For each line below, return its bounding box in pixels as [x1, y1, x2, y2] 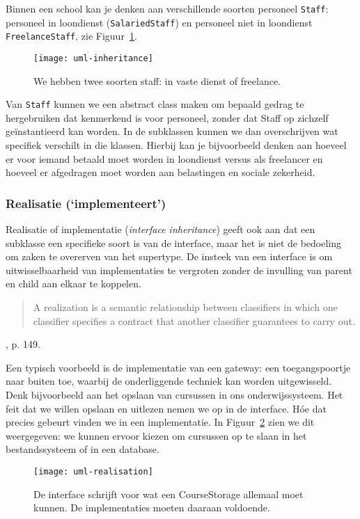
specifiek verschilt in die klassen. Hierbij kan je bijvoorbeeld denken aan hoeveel [6, 138, 347, 152]
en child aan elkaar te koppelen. [6, 276, 141, 291]
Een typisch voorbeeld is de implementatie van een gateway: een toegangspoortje [6, 360, 351, 374]
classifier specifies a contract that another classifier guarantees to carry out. [33, 313, 355, 328]
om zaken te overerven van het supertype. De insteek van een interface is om [6, 249, 333, 264]
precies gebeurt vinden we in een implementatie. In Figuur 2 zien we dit [6, 415, 315, 429]
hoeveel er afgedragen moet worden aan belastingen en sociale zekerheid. [6, 165, 315, 179]
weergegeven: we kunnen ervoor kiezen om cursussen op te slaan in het [6, 428, 307, 442]
